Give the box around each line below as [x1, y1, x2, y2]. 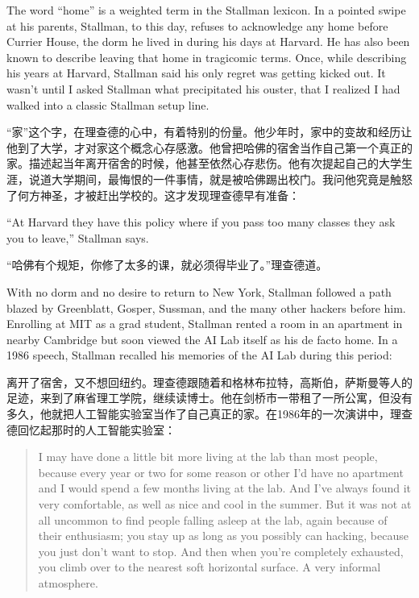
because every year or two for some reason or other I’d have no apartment [38, 463, 404, 480]
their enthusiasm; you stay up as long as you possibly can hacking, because [38, 527, 409, 544]
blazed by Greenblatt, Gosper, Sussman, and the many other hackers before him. [6, 299, 406, 316]
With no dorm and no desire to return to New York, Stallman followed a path [6, 283, 392, 300]
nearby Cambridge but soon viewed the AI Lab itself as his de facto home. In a [6, 330, 398, 347]
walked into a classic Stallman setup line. [6, 96, 209, 113]
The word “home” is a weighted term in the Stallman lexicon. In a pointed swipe [6, 2, 406, 18]
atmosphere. [38, 575, 98, 591]
